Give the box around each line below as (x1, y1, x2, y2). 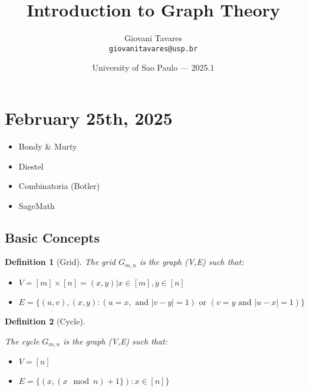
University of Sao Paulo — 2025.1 (92, 61, 215, 74)
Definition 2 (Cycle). (5, 314, 86, 327)
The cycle (5, 334, 40, 347)
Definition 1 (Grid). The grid (5, 256, 116, 268)
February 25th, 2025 (5, 105, 173, 130)
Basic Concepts (5, 228, 100, 246)
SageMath (18, 199, 55, 211)
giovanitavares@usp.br (109, 44, 198, 53)
